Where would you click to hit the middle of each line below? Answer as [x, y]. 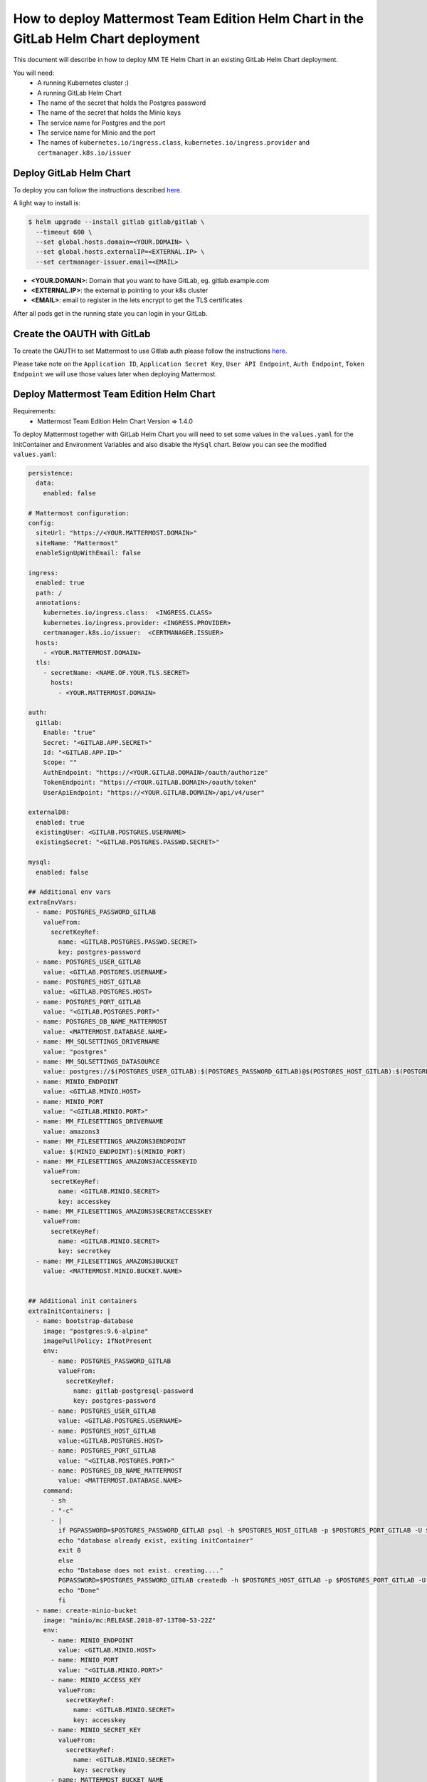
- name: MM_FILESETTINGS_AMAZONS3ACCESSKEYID [116, 1161]
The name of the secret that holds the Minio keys [109, 113]
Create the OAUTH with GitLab [82, 334]
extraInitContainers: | [70, 1311]
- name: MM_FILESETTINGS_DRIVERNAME [100, 1122]
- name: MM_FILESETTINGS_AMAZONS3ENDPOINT [111, 1142]
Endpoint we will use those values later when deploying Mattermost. [115, 374]
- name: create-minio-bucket [87, 1610]
